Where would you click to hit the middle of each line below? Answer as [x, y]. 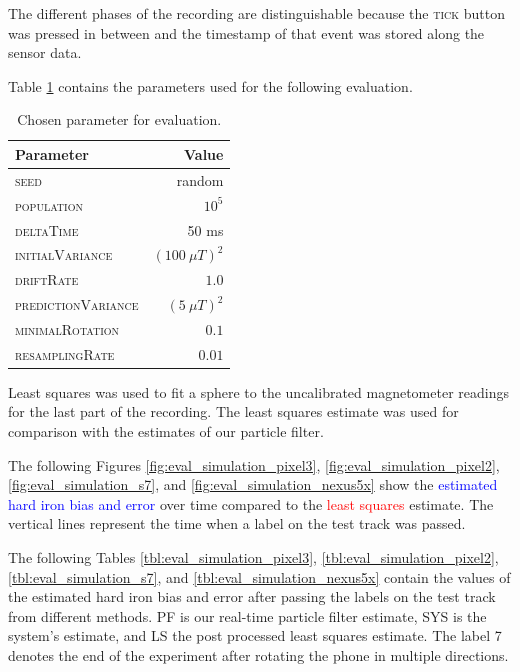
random [200, 179]
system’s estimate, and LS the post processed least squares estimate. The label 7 [255, 635]
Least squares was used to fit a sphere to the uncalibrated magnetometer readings [258, 391]
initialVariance [64, 254]
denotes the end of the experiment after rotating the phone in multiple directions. [258, 654]
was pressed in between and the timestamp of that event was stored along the [246, 32]
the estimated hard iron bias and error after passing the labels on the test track [252, 596]
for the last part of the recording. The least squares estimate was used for [233, 411]
